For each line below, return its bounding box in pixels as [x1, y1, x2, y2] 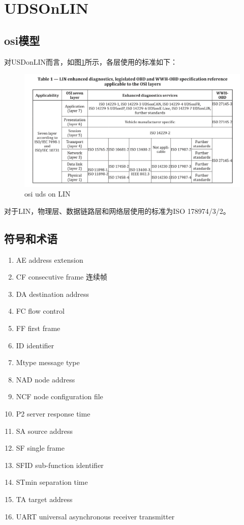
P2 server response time [16, 408, 90, 419]
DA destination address [16, 288, 89, 299]
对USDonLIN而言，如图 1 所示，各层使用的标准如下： [4, 56, 178, 67]
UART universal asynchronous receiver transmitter [16, 511, 175, 521]
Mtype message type [16, 357, 80, 368]
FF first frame [16, 323, 60, 334]
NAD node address [16, 374, 75, 384]
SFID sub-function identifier [16, 459, 104, 470]
